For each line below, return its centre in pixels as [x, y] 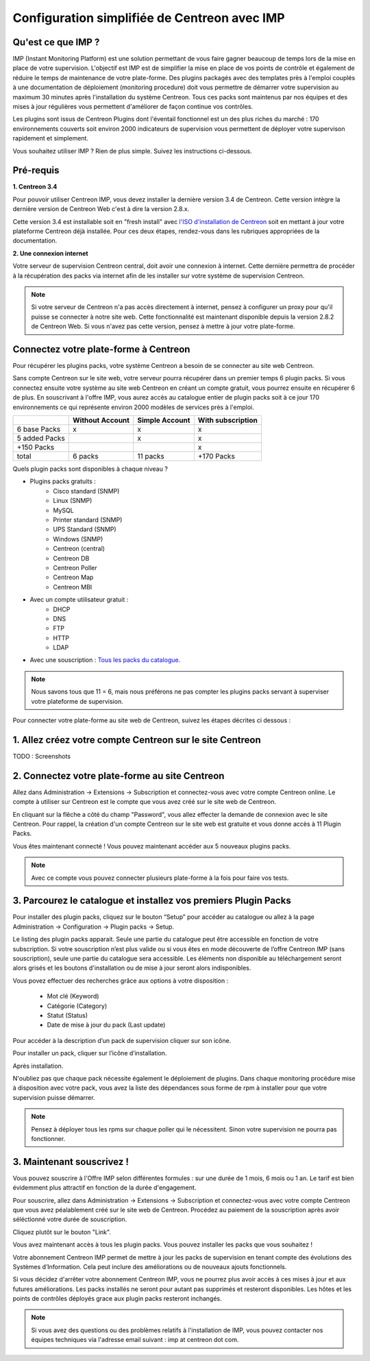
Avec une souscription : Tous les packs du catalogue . [105, 660]
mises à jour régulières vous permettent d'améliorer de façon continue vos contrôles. [133, 107]
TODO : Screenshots [42, 756]
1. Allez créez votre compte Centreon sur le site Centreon [137, 740]
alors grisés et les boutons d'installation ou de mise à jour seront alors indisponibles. [132, 968]
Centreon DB [71, 558]
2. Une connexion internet [50, 253]
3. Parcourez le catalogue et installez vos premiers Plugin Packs [152, 901]
